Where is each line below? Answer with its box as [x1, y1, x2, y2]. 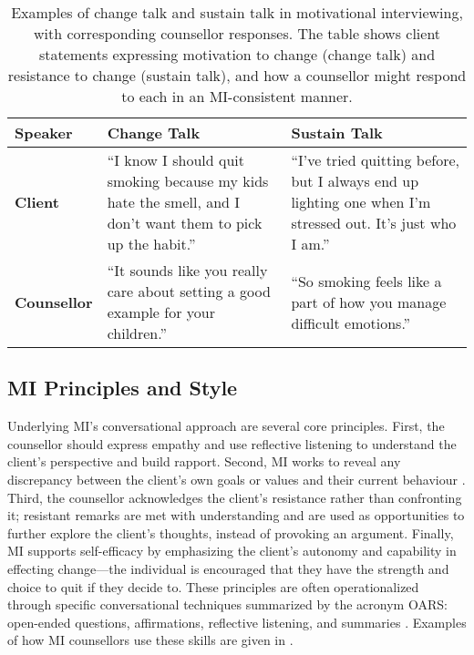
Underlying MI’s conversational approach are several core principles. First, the [7, 416, 445, 435]
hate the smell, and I [107, 191, 241, 212]
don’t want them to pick [107, 212, 263, 233]
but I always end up [291, 170, 419, 191]
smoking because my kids [107, 170, 269, 191]
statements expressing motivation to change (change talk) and [38, 44, 436, 65]
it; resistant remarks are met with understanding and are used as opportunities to [7, 506, 465, 525]
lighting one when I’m [291, 191, 431, 212]
